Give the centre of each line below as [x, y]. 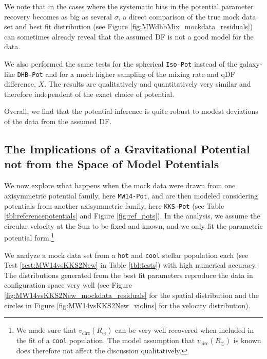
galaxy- [251, 63]
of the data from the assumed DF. [58, 121]
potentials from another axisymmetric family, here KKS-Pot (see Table [114, 205]
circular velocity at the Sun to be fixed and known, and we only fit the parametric [133, 225]
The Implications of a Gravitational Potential [127, 149]
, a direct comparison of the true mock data [187, 16]
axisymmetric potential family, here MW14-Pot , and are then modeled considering [131, 195]
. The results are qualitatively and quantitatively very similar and [148, 84]
